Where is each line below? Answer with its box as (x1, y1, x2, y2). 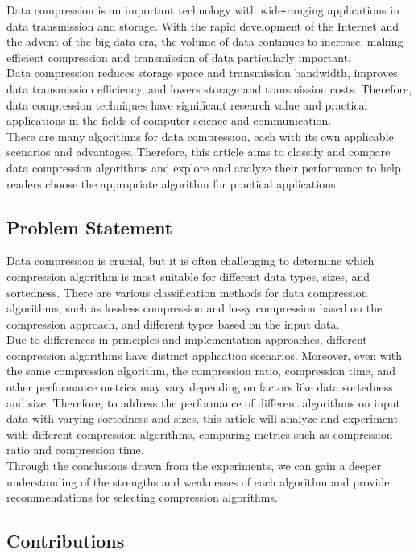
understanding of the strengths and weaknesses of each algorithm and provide (6, 473, 390, 490)
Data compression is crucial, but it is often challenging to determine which (6, 252, 375, 269)
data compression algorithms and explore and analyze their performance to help (6, 159, 401, 176)
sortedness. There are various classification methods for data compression (6, 283, 368, 300)
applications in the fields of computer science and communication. (6, 112, 332, 129)
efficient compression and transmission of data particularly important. (6, 48, 351, 65)
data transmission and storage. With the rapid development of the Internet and (6, 17, 399, 34)
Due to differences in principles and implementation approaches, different (6, 331, 367, 348)
